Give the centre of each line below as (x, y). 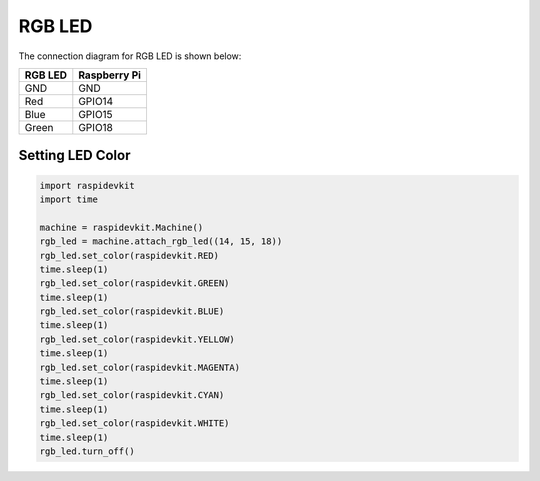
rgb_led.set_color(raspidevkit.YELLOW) (137, 339)
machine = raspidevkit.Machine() (121, 227)
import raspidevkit (87, 185)
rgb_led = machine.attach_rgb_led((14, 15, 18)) (161, 241)
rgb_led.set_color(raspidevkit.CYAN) (132, 395)
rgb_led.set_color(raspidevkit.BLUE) (132, 311)
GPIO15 (96, 114)
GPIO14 (96, 101)
